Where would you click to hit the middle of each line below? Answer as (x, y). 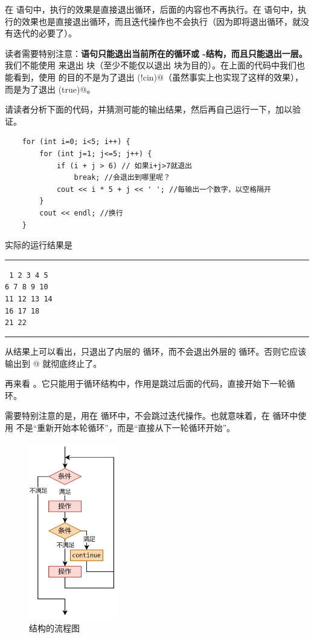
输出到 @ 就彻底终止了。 (53, 363)
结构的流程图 (54, 628)
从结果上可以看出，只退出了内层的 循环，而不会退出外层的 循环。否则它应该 (156, 351)
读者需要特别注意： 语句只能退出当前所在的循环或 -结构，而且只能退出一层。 (156, 53)
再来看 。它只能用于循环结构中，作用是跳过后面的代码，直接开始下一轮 (146, 383)
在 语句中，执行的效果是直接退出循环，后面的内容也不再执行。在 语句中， (152, 9)
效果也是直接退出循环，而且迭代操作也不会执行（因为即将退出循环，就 (161, 21)
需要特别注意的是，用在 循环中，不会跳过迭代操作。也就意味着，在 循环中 (152, 416)
